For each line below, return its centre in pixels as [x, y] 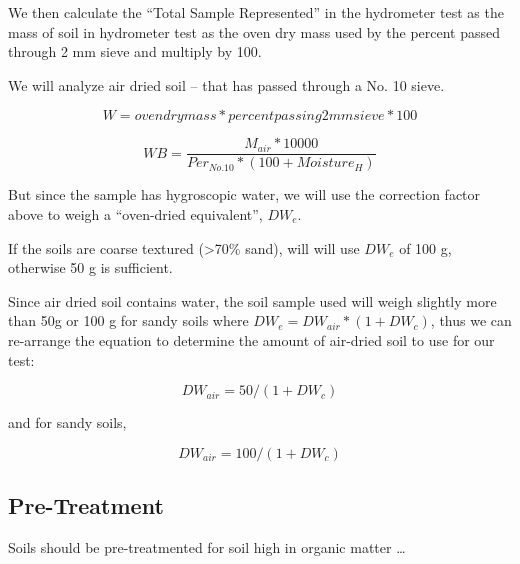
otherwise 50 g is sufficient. [90, 267]
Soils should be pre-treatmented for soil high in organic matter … [207, 546]
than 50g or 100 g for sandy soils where [128, 320]
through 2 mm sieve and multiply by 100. [135, 51]
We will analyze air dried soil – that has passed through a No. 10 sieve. [226, 84]
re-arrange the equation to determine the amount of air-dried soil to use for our [251, 340]
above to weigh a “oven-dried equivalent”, [135, 214]
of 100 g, [425, 247]
